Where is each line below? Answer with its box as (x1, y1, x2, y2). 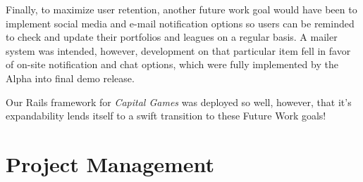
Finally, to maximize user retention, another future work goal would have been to (6, 2, 357, 16)
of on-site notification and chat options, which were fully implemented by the (6, 57, 338, 72)
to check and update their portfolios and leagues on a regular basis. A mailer (6, 30, 338, 44)
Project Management (6, 149, 215, 178)
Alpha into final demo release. (6, 70, 135, 85)
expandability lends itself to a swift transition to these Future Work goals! (6, 108, 326, 123)
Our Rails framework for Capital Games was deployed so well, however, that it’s (6, 94, 352, 109)
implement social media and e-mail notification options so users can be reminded (6, 15, 355, 30)
